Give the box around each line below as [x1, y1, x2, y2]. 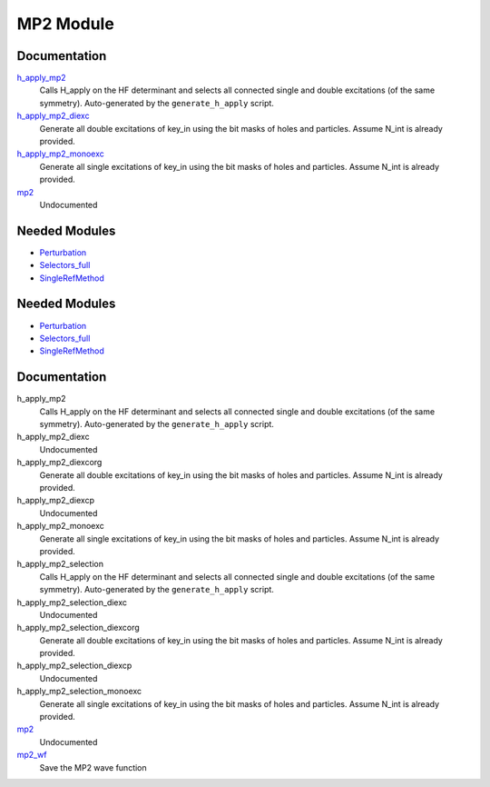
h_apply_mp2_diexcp [16, 495, 95, 506]
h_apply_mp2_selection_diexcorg [16, 623, 140, 633]
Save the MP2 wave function [39, 762, 147, 772]
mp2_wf [16, 750, 47, 761]
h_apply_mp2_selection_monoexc [16, 686, 142, 697]
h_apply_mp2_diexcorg [16, 457, 103, 468]
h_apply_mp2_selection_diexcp [16, 660, 132, 672]
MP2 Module [16, 14, 115, 34]
